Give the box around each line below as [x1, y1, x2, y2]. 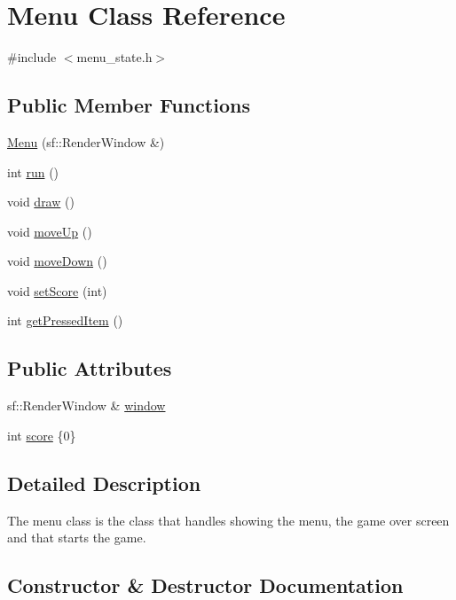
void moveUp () [7, 222, 92, 240]
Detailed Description [7, 469, 201, 496]
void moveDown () [7, 252, 107, 270]
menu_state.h [76, 48, 153, 66]
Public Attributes [7, 355, 172, 382]
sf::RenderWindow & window [7, 396, 166, 415]
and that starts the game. [7, 528, 146, 547]
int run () [7, 162, 59, 181]
